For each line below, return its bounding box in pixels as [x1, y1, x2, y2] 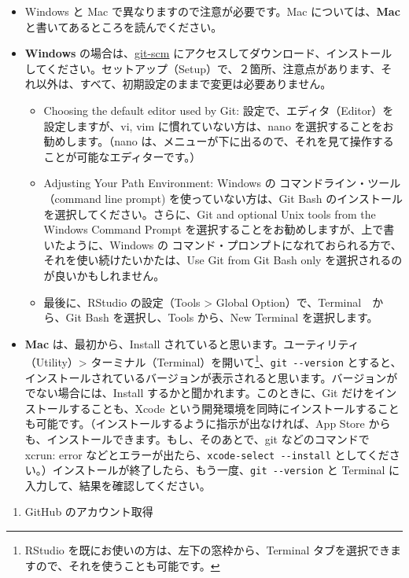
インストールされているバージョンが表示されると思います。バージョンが [24, 369, 398, 385]
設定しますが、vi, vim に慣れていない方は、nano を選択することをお [43, 117, 394, 134]
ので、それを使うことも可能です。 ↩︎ [35, 557, 220, 573]
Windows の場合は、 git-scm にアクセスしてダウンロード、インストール [24, 45, 392, 61]
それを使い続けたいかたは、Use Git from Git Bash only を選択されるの [43, 252, 403, 268]
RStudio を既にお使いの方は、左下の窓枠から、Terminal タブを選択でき [24, 542, 390, 558]
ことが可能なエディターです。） [43, 148, 201, 164]
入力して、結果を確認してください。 [24, 477, 211, 493]
